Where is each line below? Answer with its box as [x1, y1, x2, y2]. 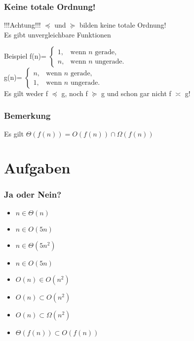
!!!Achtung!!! [4, 20, 41, 30]
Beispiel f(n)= [4, 51, 46, 61]
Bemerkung [4, 109, 51, 121]
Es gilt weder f [4, 88, 48, 99]
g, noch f [61, 88, 88, 99]
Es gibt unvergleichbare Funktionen [4, 29, 111, 39]
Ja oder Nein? [4, 188, 62, 201]
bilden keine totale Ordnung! [79, 20, 166, 30]
